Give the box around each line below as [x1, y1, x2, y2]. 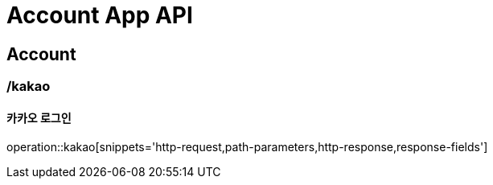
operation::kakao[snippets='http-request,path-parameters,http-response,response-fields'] [6, 140, 488, 154]
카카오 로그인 [6, 110, 72, 125]
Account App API [6, 2, 193, 29]
